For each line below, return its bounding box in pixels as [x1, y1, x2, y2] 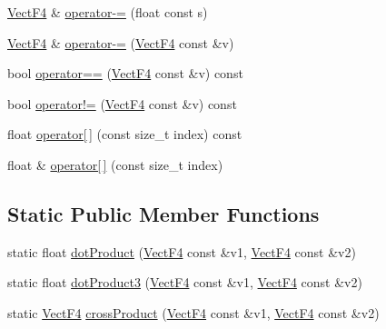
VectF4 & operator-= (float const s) [7, 3, 208, 21]
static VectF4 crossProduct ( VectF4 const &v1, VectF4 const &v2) [7, 303, 380, 322]
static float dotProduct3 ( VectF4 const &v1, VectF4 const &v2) [7, 273, 362, 292]
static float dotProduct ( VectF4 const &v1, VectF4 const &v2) [7, 242, 356, 261]
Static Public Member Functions [7, 199, 320, 227]
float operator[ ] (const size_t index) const [7, 125, 242, 144]
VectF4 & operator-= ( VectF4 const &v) [7, 33, 234, 52]
